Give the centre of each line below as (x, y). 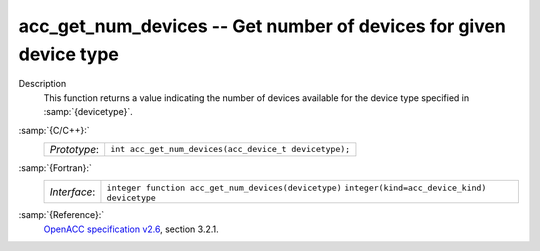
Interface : (72, 192)
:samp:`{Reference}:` (61, 215)
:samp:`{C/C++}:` (54, 130)
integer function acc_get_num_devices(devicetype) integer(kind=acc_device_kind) (296, 188)
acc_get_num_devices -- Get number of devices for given (262, 26)
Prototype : (74, 149)
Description (42, 84)
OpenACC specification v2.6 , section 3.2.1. (131, 229)
